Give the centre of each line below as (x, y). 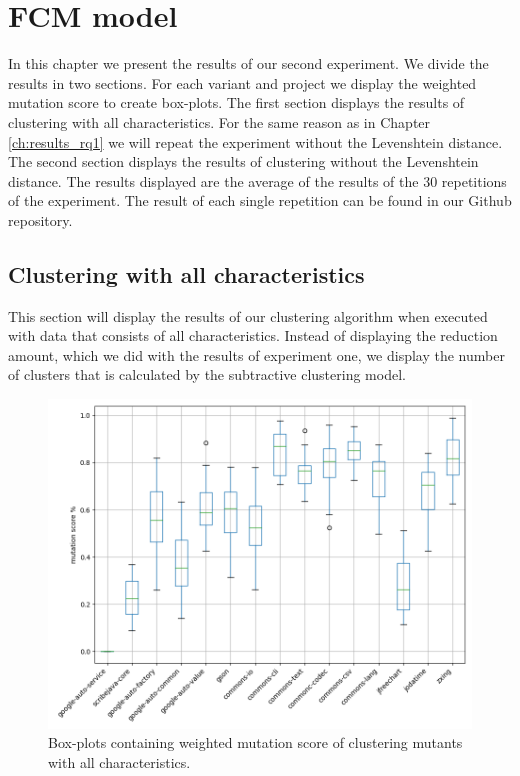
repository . (40, 219)
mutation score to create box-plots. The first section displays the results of (236, 102)
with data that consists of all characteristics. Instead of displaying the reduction (253, 335)
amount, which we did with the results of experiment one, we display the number (256, 354)
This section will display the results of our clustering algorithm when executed (248, 315)
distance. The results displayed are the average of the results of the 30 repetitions (257, 180)
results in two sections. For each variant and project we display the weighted (242, 82)
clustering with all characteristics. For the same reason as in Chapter (219, 121)
